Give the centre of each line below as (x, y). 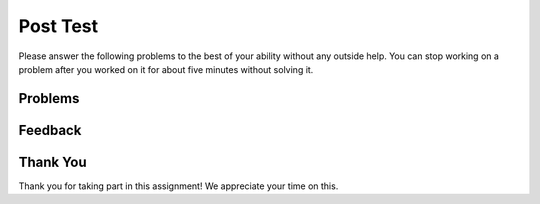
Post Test (58, 26)
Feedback (50, 130)
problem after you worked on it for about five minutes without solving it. (166, 69)
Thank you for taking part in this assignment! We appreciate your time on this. (178, 186)
